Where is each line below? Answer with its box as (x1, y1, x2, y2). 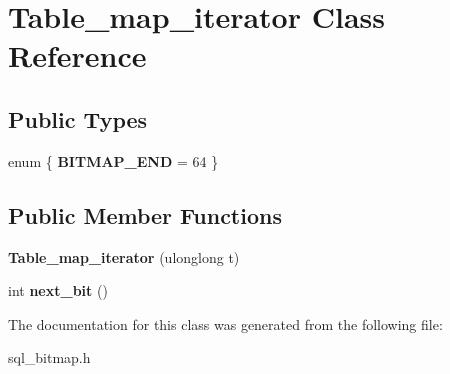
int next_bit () (8, 280, 108, 301)
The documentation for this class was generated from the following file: (8, 313, 443, 334)
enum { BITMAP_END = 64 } (8, 150, 219, 171)
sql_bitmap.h (8, 347, 91, 368)
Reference (8, 35, 147, 76)
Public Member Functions (8, 199, 282, 230)
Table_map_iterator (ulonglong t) (8, 246, 240, 267)
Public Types (8, 103, 148, 134)
